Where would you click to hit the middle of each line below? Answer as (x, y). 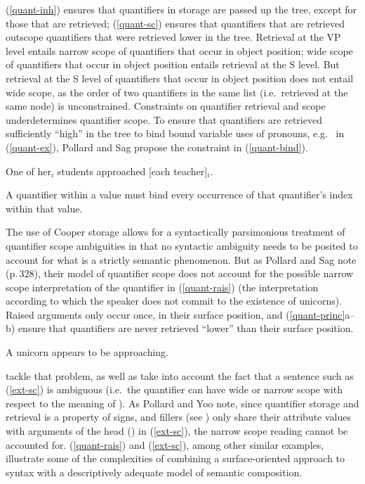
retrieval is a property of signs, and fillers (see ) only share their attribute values (179, 417)
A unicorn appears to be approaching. (87, 352)
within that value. (44, 208)
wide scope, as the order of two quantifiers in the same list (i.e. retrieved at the (177, 92)
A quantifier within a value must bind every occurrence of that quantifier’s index (179, 195)
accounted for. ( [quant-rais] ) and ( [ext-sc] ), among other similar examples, (165, 444)
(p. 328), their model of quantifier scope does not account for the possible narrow (180, 273)
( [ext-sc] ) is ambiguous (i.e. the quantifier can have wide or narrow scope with (174, 389)
